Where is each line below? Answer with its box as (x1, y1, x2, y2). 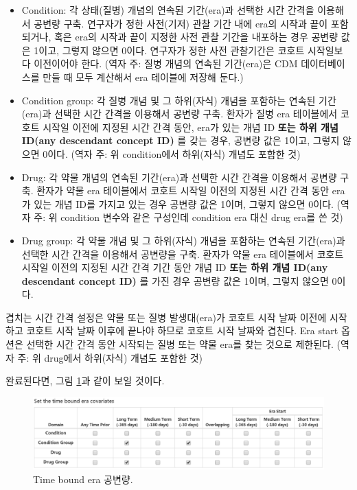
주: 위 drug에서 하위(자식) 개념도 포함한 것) (17, 350, 203, 364)
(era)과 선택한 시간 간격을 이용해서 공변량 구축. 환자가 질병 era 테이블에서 (21, 106, 338, 121)
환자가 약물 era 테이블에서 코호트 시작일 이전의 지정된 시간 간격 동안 (36, 183, 330, 198)
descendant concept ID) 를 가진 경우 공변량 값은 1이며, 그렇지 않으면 (21, 273, 329, 288)
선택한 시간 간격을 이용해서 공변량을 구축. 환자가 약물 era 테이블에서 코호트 (21, 246, 344, 261)
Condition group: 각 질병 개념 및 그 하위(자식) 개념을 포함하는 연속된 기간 (21, 93, 336, 107)
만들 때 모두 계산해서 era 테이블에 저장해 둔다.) (43, 69, 244, 84)
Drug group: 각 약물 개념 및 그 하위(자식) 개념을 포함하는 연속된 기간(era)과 (21, 233, 345, 247)
